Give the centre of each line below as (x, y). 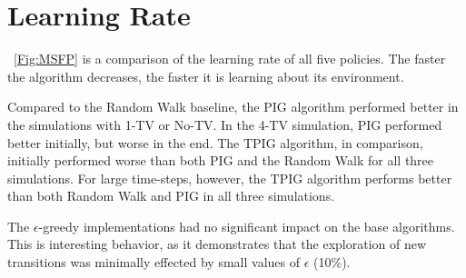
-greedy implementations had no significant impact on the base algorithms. (247, 226)
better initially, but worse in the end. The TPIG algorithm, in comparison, (215, 142)
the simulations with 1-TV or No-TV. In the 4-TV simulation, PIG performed (225, 124)
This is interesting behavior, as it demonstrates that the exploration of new (217, 244)
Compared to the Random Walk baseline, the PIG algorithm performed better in (233, 107)
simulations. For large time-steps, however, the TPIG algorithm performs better (230, 178)
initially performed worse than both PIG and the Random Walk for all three (221, 160)
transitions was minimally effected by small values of (154, 262)
